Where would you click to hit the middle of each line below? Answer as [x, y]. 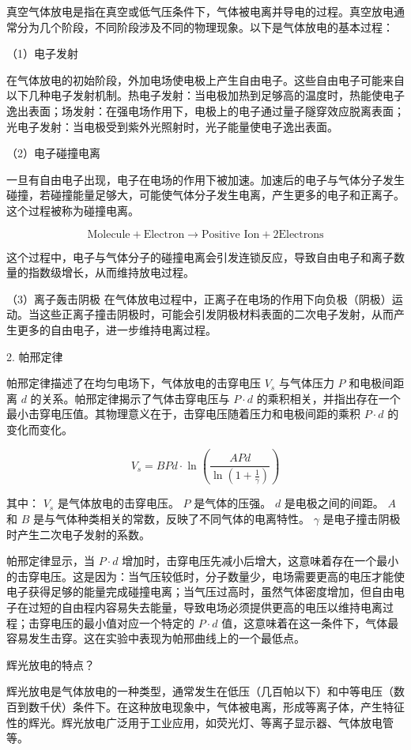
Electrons [301, 234]
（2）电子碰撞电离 [53, 153]
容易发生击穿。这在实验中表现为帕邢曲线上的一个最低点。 [156, 638]
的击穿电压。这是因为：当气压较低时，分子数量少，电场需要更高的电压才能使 [205, 576]
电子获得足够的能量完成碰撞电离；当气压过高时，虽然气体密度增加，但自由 [200, 592]
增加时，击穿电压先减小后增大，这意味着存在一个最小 [260, 561]
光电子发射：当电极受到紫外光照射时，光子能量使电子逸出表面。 [172, 126]
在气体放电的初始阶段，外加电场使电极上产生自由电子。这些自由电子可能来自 [205, 79]
